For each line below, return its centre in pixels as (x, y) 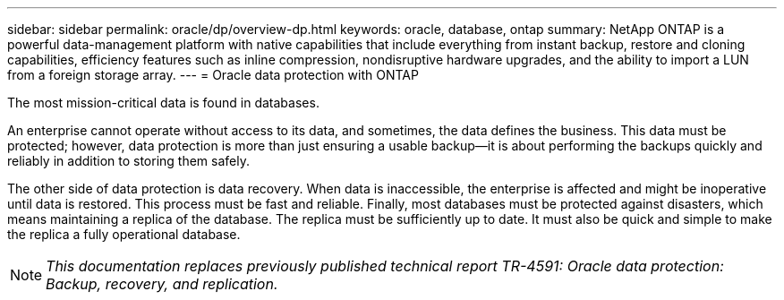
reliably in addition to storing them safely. (128, 161)
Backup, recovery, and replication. (162, 284)
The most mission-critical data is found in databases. (163, 103)
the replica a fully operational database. (124, 234)
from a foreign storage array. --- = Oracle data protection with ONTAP (213, 75)
